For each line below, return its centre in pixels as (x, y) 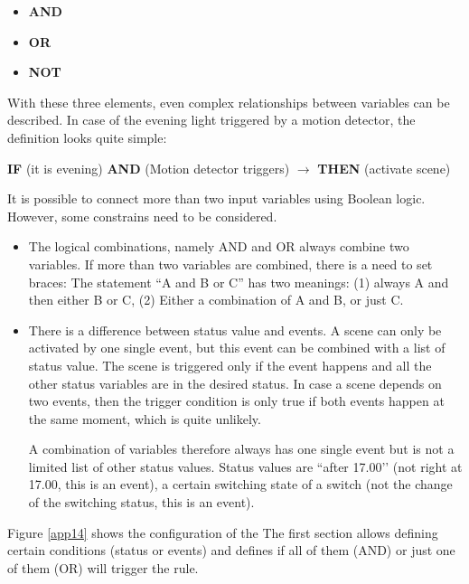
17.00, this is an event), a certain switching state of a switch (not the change (240, 484)
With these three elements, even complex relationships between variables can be (229, 102)
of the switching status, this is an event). (141, 502)
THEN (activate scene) (384, 168)
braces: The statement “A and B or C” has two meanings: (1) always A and (239, 282)
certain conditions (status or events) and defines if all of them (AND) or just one (231, 550)
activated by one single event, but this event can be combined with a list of (237, 348)
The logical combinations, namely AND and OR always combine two (219, 246)
